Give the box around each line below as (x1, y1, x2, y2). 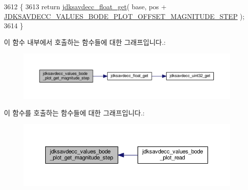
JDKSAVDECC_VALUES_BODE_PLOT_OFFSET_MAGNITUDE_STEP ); (4, 11, 245, 21)
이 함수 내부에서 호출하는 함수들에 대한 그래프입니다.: (4, 37, 166, 47)
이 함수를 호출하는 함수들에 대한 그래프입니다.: (4, 107, 145, 117)
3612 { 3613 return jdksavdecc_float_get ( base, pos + (4, 1, 167, 11)
